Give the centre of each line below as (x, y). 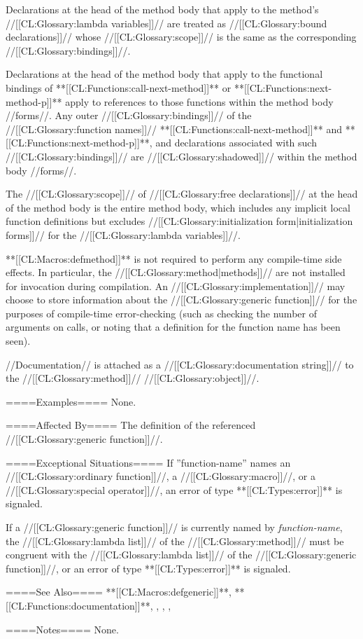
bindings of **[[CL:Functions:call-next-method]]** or (119, 87)
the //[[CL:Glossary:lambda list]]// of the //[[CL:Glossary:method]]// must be (175, 541)
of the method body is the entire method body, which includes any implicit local (178, 207)
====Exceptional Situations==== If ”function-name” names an (148, 462)
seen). (18, 341)
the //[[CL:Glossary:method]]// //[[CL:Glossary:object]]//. (133, 378)
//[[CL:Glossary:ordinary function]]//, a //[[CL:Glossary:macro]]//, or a (161, 476)
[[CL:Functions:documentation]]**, (79, 605)
